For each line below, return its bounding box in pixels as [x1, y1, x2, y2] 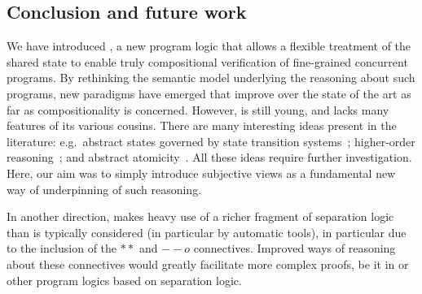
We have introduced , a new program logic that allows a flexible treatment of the [7, 37, 411, 54]
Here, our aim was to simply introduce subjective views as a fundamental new [7, 164, 396, 181]
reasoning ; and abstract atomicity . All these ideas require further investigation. [7, 149, 412, 166]
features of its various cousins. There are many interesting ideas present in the [7, 117, 397, 134]
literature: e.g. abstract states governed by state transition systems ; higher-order [7, 132, 415, 149]
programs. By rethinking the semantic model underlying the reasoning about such [7, 69, 415, 86]
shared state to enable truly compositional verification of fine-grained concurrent [7, 53, 408, 70]
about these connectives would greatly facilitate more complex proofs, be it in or [7, 255, 409, 272]
